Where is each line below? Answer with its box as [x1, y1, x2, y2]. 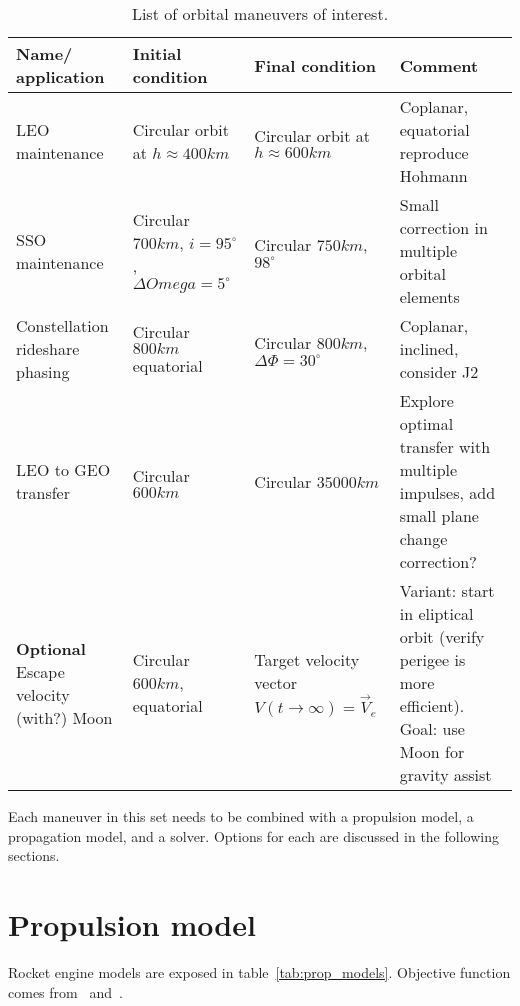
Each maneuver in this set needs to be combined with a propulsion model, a [8, 806, 474, 826]
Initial [132, 42, 182, 65]
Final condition [254, 53, 377, 77]
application [16, 65, 105, 88]
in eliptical [399, 602, 474, 625]
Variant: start [399, 579, 495, 602]
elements [399, 285, 460, 308]
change [399, 527, 448, 550]
